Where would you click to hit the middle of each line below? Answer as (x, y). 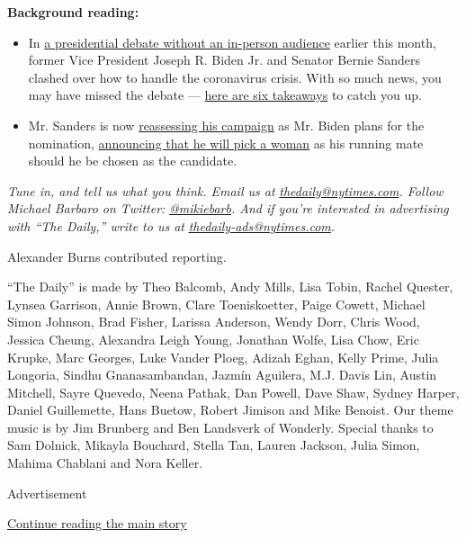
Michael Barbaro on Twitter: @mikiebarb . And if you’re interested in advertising (228, 208)
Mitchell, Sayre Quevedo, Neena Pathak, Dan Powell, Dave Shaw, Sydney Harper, (233, 392)
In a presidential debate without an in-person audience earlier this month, (232, 42)
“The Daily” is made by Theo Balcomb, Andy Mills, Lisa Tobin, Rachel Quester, (230, 287)
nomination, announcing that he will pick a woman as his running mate (226, 143)
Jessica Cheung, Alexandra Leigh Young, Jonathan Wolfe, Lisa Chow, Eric (213, 339)
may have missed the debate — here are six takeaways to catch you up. (225, 95)
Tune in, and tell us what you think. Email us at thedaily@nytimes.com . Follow (225, 190)
